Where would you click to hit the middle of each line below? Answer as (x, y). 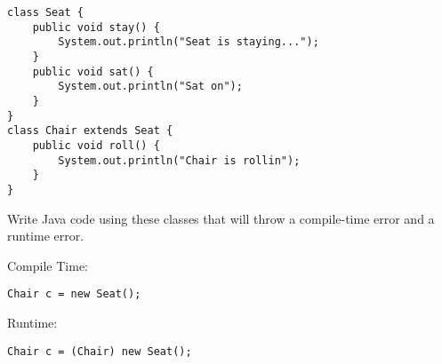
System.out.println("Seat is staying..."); (189, 42)
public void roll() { (96, 145)
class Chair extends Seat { (90, 131)
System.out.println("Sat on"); (150, 87)
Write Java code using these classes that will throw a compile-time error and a (221, 218)
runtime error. (46, 236)
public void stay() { (96, 27)
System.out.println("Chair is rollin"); (179, 160)
